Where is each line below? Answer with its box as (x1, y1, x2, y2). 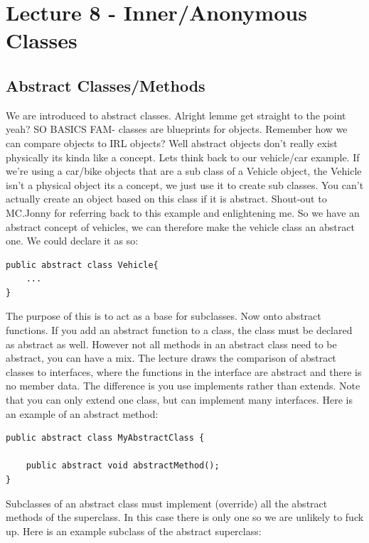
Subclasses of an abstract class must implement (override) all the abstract (6, 495, 328, 510)
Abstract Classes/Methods (6, 74, 205, 96)
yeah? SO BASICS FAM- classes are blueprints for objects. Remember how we (6, 122, 348, 136)
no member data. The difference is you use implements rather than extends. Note (6, 378, 360, 393)
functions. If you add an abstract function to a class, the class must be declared (6, 323, 353, 338)
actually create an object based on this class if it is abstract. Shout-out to (6, 191, 327, 206)
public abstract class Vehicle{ (6, 259, 159, 270)
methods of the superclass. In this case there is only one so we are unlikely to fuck (6, 510, 364, 525)
